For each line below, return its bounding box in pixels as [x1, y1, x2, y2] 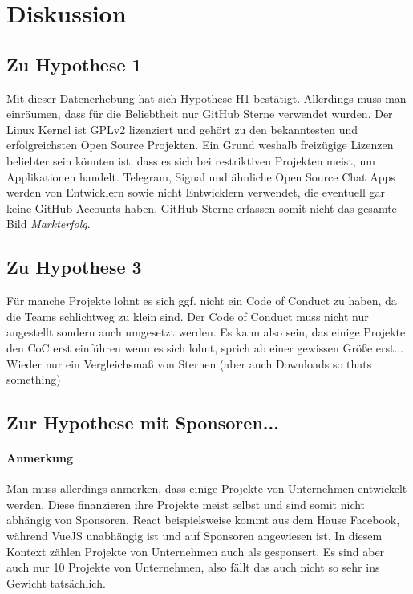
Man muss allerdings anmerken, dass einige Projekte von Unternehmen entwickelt [6, 480, 407, 497]
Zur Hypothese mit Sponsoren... [6, 410, 279, 435]
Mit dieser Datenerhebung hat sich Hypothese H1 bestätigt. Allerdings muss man [6, 89, 407, 106]
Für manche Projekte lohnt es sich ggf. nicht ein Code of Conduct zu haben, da [6, 292, 397, 309]
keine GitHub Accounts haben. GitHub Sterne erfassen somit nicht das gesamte [6, 199, 397, 216]
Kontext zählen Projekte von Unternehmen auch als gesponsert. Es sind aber [6, 543, 385, 559]
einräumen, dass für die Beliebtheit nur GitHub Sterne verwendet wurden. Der [6, 105, 393, 122]
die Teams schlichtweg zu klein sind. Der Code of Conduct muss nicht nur [6, 307, 369, 324]
